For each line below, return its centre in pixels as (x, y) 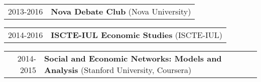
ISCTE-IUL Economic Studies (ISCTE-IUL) (137, 35)
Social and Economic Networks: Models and (133, 58)
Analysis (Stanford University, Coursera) (118, 70)
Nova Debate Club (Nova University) (121, 11)
